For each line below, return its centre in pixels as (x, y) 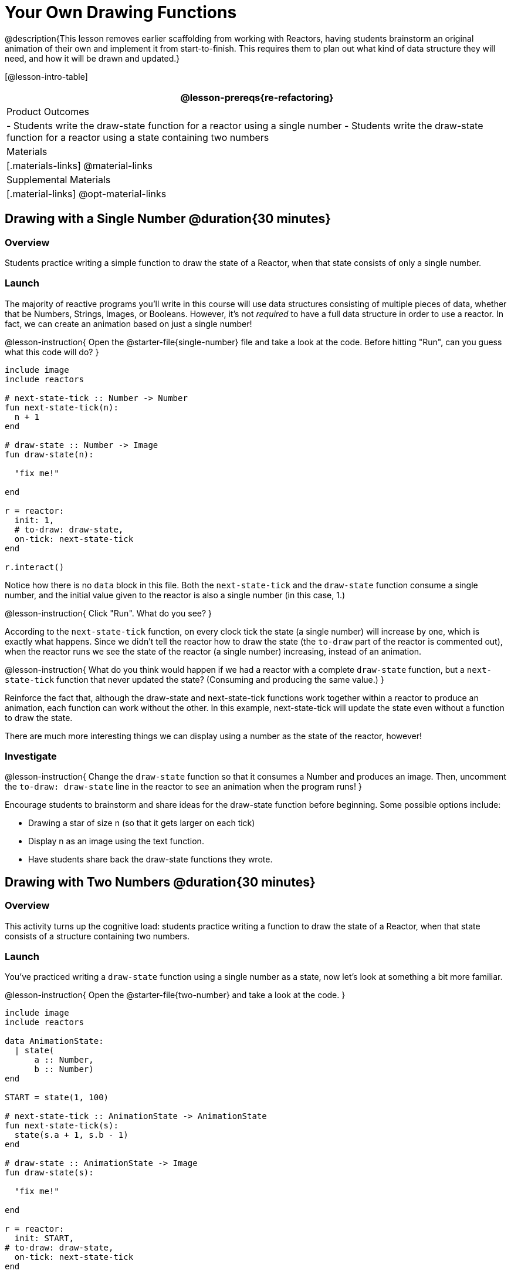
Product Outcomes (48, 111)
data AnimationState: (54, 1041)
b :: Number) (64, 1069)
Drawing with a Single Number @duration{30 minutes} (168, 219)
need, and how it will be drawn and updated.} (92, 58)
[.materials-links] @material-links (79, 165)
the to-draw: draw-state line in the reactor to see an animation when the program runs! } (183, 787)
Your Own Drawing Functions (121, 12)
